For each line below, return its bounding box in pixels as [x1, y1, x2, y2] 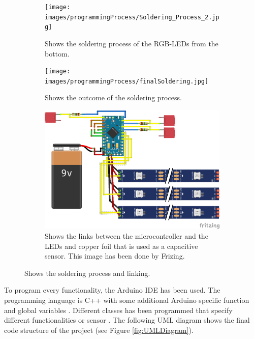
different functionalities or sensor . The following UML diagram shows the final [4, 315, 250, 325]
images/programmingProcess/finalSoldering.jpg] [45, 77, 209, 85]
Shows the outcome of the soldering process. [45, 92, 182, 103]
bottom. [45, 48, 70, 59]
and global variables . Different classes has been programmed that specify [4, 304, 233, 315]
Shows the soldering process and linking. [24, 267, 150, 278]
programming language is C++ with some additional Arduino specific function [4, 294, 249, 305]
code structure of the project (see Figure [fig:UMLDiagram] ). [4, 324, 194, 335]
